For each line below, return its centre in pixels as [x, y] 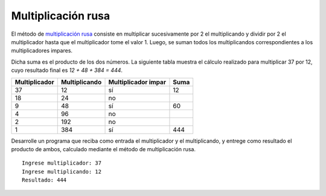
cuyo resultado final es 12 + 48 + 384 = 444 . [67, 70]
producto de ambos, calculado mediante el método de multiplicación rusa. [104, 149]
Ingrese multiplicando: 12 [62, 171]
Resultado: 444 [44, 180]
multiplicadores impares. [42, 51]
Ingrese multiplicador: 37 [62, 163]
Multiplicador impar [137, 82]
